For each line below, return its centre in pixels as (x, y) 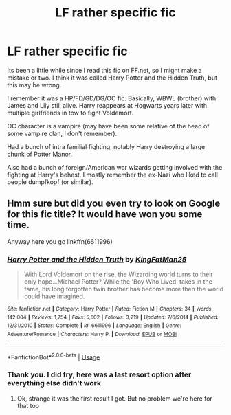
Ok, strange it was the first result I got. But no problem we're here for (115, 398)
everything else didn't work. (55, 383)
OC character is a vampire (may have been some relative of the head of (108, 126)
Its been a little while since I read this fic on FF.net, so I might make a (104, 70)
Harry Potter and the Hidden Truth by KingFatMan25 (97, 259)
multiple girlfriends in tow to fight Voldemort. (70, 113)
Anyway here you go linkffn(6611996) (60, 241)
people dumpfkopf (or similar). (51, 182)
